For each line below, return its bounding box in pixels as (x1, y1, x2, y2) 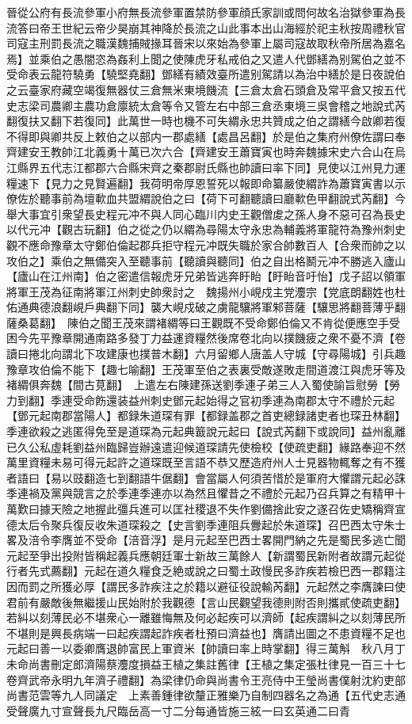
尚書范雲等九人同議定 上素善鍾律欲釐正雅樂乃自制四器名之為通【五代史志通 (6, 687, 406, 703)
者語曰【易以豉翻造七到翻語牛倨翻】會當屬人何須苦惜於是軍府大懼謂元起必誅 (6, 469, 406, 486)
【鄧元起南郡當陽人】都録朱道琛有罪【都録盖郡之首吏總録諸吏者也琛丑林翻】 (6, 407, 406, 424)
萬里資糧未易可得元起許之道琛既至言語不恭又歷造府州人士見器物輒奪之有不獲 (6, 454, 406, 471)
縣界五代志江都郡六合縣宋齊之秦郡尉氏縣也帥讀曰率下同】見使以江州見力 (17, 158, 395, 175)
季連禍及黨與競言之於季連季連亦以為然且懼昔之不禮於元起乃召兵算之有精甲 (6, 485, 395, 501)
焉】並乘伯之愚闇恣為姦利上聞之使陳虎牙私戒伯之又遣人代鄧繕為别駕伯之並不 (6, 50, 406, 67)
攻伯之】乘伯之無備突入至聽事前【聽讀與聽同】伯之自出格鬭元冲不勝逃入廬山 (6, 252, 406, 269)
